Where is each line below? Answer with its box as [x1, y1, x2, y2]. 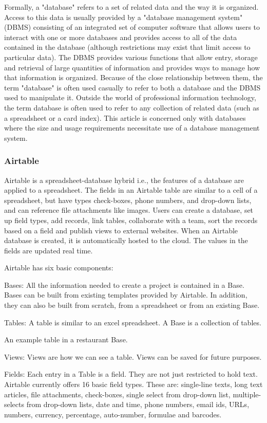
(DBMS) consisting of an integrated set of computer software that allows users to [4, 22, 260, 32]
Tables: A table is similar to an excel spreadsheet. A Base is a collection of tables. [4, 317, 261, 327]
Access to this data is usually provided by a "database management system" [4, 11, 243, 22]
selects [4, 399, 25, 410]
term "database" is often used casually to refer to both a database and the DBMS [4, 82, 261, 93]
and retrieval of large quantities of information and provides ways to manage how [4, 62, 260, 72]
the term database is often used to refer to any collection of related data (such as [4, 102, 259, 113]
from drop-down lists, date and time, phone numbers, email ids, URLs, [26, 399, 250, 410]
